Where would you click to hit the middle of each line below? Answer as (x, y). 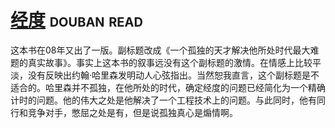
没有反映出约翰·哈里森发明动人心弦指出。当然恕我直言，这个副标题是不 (173, 75)
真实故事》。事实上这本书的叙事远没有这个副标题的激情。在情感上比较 (170, 62)
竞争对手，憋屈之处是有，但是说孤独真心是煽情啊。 (132, 112)
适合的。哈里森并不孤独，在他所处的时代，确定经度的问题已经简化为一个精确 (168, 87)
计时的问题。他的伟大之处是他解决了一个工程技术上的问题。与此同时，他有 (163, 100)
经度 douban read (76, 20)
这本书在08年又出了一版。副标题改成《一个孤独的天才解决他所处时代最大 (160, 50)
